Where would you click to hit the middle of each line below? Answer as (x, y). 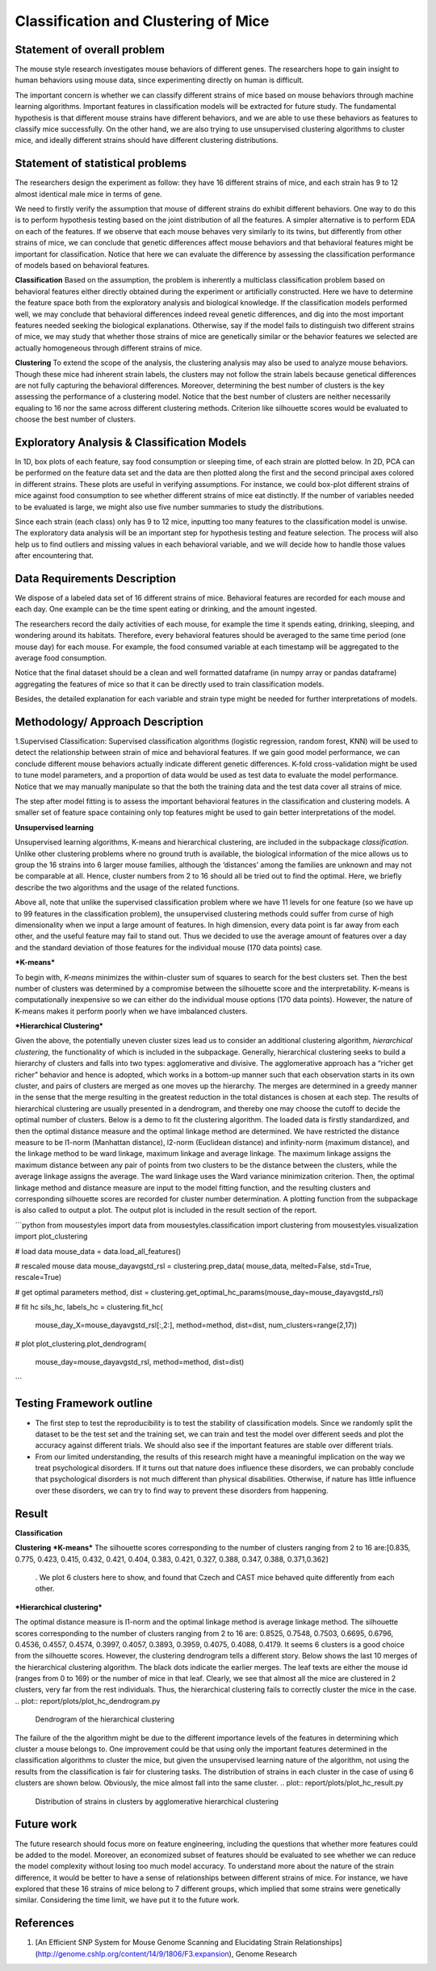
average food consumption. (61, 658)
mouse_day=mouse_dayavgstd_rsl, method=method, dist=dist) (140, 1362)
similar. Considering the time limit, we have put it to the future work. (127, 1900)
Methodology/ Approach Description (109, 722)
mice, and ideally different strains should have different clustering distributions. (147, 140)
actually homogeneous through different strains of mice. (109, 348)
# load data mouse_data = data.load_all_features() (98, 1251)
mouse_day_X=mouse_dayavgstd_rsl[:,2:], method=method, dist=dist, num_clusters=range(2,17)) (196, 1325)
